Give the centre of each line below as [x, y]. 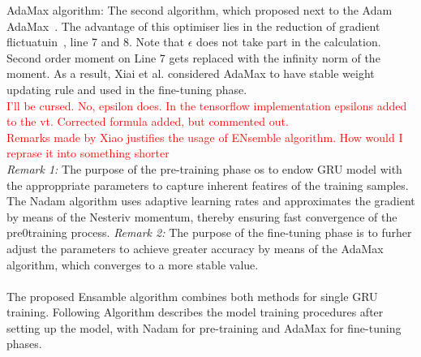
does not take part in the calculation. [288, 42]
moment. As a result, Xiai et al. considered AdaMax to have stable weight [191, 73]
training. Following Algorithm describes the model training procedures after [195, 312]
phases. [24, 344]
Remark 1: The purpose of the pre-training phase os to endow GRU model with [204, 168]
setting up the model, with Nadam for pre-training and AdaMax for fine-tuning [204, 327]
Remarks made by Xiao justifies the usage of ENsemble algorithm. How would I [205, 137]
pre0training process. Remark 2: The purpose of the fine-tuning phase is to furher [209, 232]
